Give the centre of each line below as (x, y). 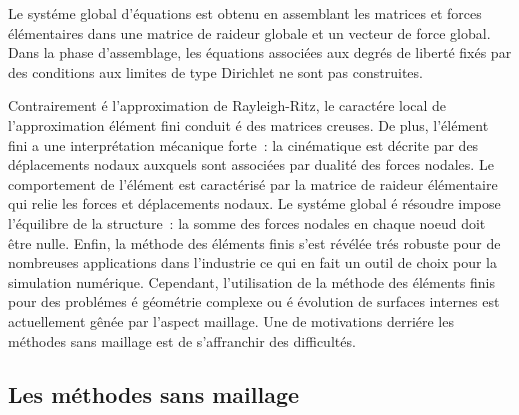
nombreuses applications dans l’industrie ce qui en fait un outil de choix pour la (252, 262)
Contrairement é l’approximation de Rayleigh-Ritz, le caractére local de (227, 105)
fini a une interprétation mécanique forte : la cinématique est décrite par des (243, 144)
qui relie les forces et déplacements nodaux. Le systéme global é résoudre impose (254, 203)
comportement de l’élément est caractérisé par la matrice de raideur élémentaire (253, 183)
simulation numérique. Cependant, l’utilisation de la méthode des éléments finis (251, 281)
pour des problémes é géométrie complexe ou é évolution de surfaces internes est (254, 301)
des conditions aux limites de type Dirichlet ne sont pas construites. (215, 71)
